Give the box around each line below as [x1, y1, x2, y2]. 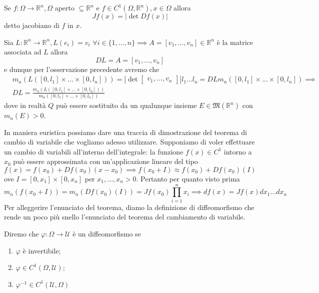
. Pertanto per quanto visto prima [136, 173, 240, 184]
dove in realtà [4, 100, 46, 110]
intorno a [223, 146, 252, 156]
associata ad [4, 46, 41, 57]
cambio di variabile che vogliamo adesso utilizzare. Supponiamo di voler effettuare [4, 136, 255, 147]
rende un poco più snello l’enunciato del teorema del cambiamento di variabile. [4, 211, 245, 222]
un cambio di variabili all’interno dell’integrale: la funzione [4, 146, 183, 156]
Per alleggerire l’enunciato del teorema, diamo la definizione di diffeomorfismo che [4, 201, 254, 212]
